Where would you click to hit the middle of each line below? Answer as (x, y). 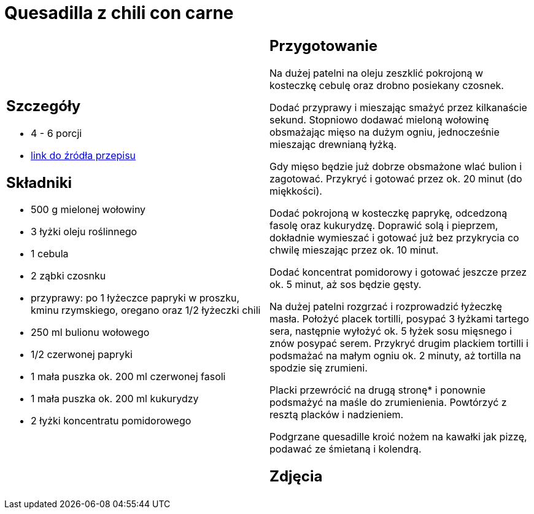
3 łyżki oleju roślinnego (84, 232)
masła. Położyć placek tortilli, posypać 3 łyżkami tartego (399, 318)
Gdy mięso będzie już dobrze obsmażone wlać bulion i (396, 166)
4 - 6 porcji (56, 133)
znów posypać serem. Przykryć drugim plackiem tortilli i (399, 343)
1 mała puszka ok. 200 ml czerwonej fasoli (128, 377)
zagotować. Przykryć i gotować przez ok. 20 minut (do (396, 178)
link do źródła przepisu (83, 155)
